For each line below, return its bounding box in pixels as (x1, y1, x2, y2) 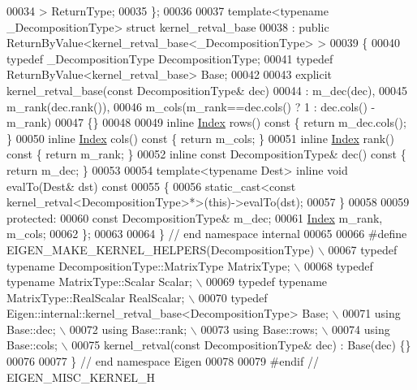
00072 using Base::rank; (69, 320, 187, 337)
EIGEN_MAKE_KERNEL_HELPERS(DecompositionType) (6, 240, 315, 258)
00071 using (342, 305, 401, 322)
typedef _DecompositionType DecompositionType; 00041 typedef (6, 50, 333, 67)
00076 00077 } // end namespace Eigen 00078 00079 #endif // (6, 353, 319, 370)
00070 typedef (198, 288, 268, 305)
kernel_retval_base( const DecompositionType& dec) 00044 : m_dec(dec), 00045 (6, 81, 407, 98)
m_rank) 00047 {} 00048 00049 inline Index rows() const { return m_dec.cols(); (6, 114, 406, 131)
